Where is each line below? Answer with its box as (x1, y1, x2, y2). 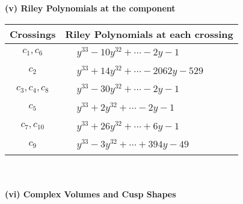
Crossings (10, 26, 56, 41)
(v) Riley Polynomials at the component (5, 2, 176, 14)
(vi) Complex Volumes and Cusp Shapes (5, 187, 176, 200)
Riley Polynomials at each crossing (65, 26, 233, 41)
